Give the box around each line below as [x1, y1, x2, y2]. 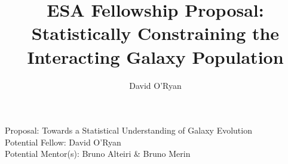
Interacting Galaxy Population [27, 44, 284, 69]
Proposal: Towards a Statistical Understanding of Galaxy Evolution [5, 124, 252, 137]
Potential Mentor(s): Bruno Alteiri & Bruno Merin [5, 147, 191, 160]
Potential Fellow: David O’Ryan [5, 135, 121, 148]
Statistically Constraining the [31, 21, 280, 45]
